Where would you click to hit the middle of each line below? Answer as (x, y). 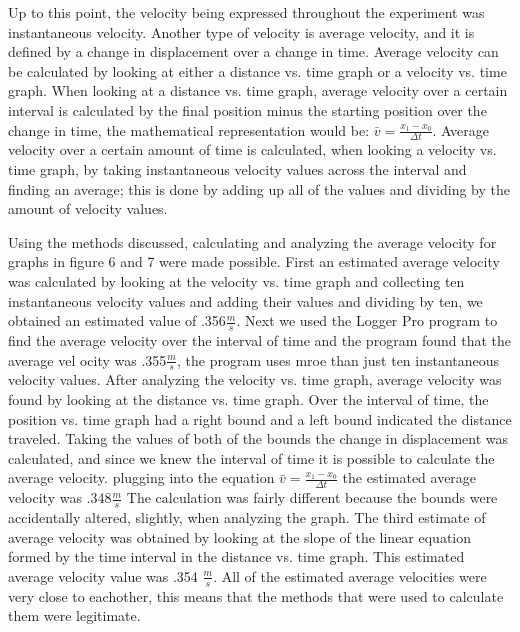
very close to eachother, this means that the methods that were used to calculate (256, 595)
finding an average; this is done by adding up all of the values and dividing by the (259, 188)
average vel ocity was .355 (87, 359)
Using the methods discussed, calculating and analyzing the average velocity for (252, 241)
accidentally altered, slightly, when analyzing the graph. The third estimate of (247, 517)
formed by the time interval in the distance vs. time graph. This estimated (236, 556)
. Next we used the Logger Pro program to (367, 320)
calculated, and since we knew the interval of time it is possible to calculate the (251, 457)
